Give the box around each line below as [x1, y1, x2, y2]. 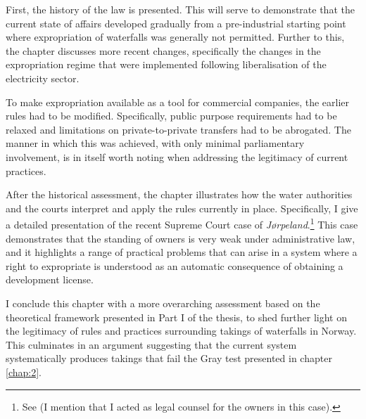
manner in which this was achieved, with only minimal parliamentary [6, 136, 305, 150]
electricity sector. [6, 70, 80, 85]
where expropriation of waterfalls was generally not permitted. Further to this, [6, 30, 345, 44]
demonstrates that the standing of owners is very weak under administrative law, [6, 231, 355, 245]
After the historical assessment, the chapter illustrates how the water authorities [6, 187, 353, 202]
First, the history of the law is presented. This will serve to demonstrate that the [6, 2, 355, 16]
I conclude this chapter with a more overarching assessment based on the [6, 295, 320, 310]
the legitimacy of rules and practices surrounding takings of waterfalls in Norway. [6, 323, 357, 338]
